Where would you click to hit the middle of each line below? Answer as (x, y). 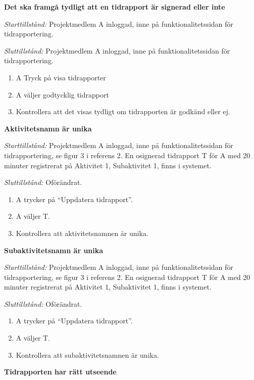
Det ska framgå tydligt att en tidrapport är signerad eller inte (115, 7)
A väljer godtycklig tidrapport (62, 94)
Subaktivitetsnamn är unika (54, 250)
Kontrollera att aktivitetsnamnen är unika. (82, 233)
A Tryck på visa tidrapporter (61, 77)
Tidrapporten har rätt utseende (60, 372)
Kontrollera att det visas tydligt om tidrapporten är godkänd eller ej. (123, 111)
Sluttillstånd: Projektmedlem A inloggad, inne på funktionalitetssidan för (117, 50)
